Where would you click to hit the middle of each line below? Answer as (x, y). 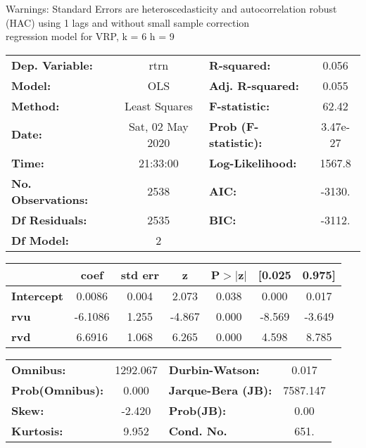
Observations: (50, 199)
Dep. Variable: (52, 65)
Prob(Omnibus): (58, 390)
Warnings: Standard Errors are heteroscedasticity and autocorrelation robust (171, 8)
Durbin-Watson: (214, 369)
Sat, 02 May (158, 126)
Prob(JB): (197, 410)
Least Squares (158, 105)
